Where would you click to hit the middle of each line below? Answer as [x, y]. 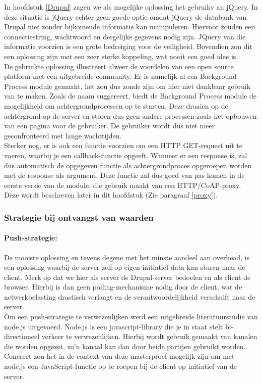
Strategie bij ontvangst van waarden [79, 217]
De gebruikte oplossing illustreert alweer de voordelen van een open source [119, 66]
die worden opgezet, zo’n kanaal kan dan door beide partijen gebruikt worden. [125, 346]
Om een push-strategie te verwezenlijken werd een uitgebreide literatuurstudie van [131, 317]
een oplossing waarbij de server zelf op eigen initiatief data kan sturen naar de [125, 267]
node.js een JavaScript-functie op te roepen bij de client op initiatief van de [120, 366]
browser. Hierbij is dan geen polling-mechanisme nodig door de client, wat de [123, 287]
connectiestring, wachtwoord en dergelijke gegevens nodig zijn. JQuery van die [125, 36]
